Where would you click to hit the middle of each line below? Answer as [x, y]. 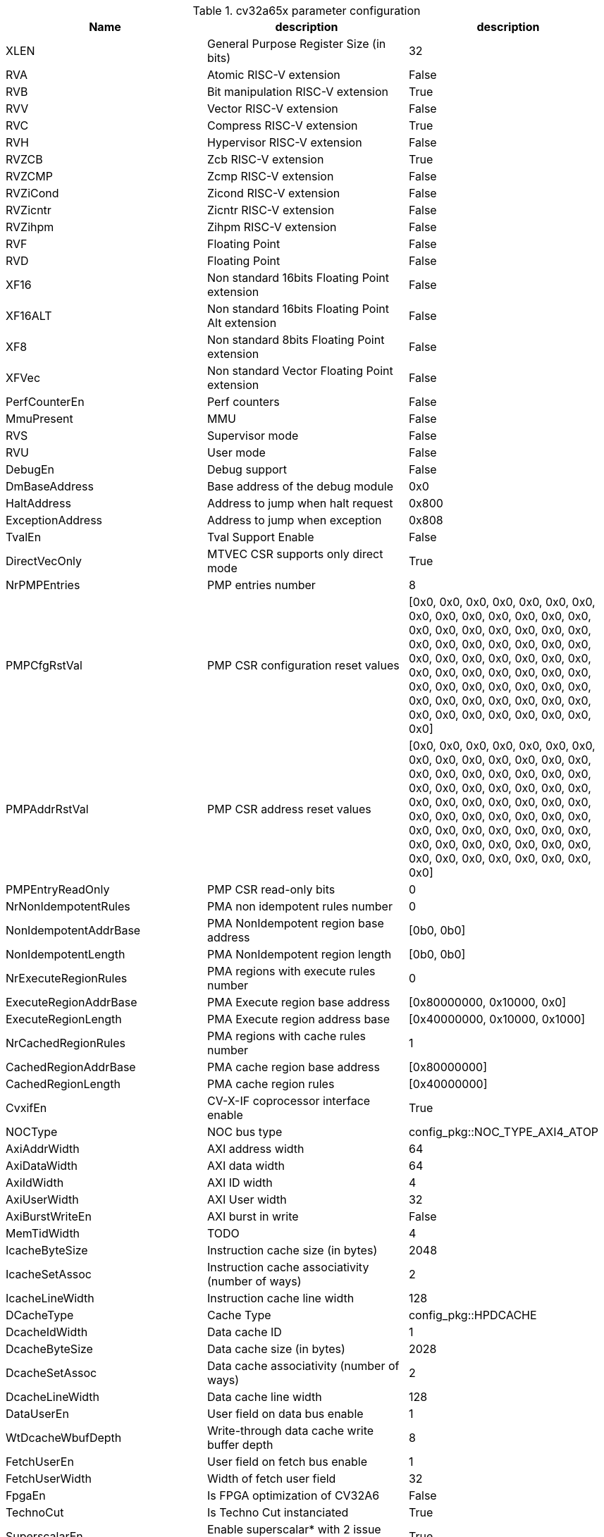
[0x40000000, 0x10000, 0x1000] [497, 1019]
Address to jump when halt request [300, 503]
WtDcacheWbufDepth [64, 1438]
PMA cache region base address [293, 1067]
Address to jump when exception [294, 520]
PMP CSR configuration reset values [303, 665]
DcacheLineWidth [53, 1397]
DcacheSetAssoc [51, 1373]
